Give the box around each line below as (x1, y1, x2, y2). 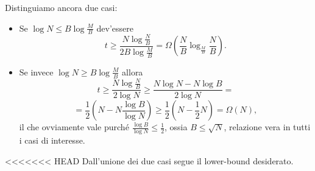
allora (122, 65, 143, 78)
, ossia (165, 120, 188, 133)
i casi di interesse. (19, 134, 85, 147)
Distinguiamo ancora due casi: (5, 1, 118, 13)
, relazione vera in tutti (224, 120, 311, 133)
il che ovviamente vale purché (19, 120, 129, 133)
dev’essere (96, 21, 133, 34)
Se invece (19, 65, 54, 78)
